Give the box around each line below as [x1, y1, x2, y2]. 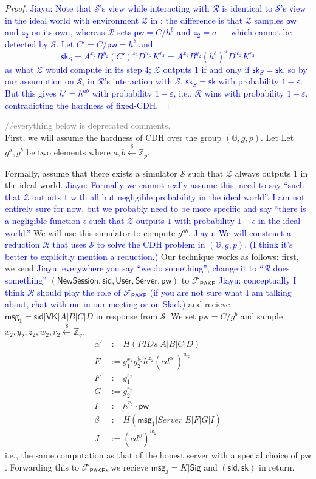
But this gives [5, 87, 57, 100]
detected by [5, 37, 48, 50]
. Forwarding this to [5, 460, 80, 473]
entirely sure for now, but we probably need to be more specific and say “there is [5, 202, 306, 215]
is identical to [222, 2, 273, 14]
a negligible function [5, 214, 81, 227]
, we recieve [105, 460, 149, 473]
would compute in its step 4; [46, 63, 151, 75]
